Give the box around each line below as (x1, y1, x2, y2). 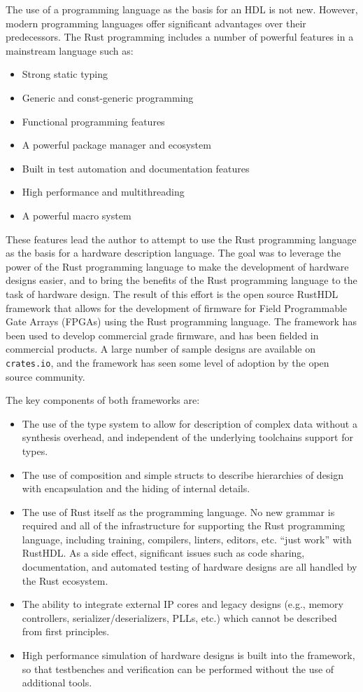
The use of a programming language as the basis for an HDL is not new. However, (6, 2, 358, 16)
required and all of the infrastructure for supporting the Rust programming (22, 518, 346, 533)
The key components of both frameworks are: (6, 393, 200, 407)
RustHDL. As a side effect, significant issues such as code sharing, (22, 545, 305, 560)
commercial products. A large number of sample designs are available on (6, 341, 316, 356)
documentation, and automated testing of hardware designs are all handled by (22, 559, 357, 574)
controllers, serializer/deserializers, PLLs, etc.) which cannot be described (22, 610, 337, 625)
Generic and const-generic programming (22, 90, 194, 104)
